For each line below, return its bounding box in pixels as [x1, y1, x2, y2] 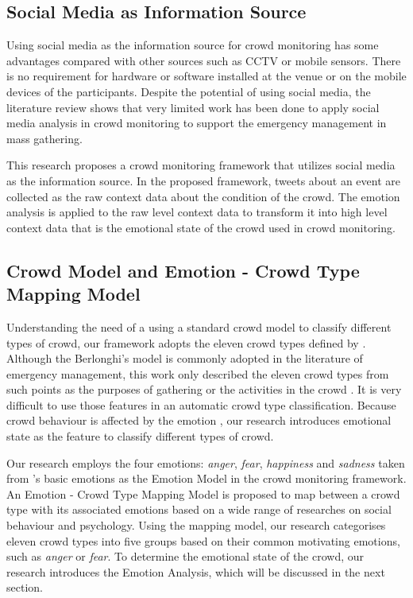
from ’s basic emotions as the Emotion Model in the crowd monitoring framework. [6, 470, 407, 487]
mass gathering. [6, 130, 83, 146]
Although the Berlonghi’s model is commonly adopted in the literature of [6, 350, 363, 367]
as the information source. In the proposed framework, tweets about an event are [6, 172, 400, 188]
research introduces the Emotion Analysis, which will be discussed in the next [6, 563, 385, 580]
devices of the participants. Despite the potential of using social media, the [6, 83, 371, 99]
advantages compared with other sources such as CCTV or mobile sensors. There [6, 52, 401, 68]
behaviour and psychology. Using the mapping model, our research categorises [6, 517, 386, 534]
